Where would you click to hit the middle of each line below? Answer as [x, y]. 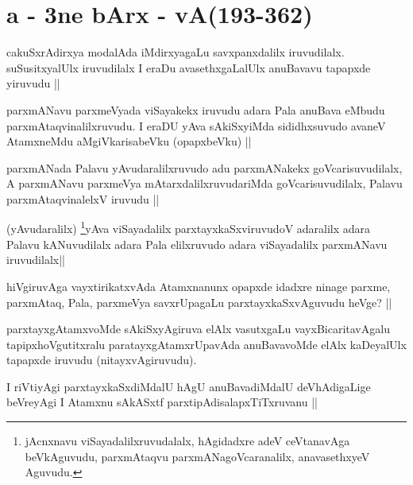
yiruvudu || [33, 83]
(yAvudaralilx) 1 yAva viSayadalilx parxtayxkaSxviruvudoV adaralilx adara [189, 227]
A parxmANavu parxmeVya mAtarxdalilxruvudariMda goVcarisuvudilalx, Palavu [205, 183]
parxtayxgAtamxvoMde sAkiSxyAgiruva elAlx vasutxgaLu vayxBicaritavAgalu [198, 329]
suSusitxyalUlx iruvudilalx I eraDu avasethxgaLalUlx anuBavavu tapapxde [189, 67]
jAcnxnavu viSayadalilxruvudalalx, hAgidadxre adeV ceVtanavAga [187, 441]
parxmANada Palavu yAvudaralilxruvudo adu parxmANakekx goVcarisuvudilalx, [205, 167]
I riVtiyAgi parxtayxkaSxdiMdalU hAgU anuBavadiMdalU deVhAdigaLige [189, 386]
